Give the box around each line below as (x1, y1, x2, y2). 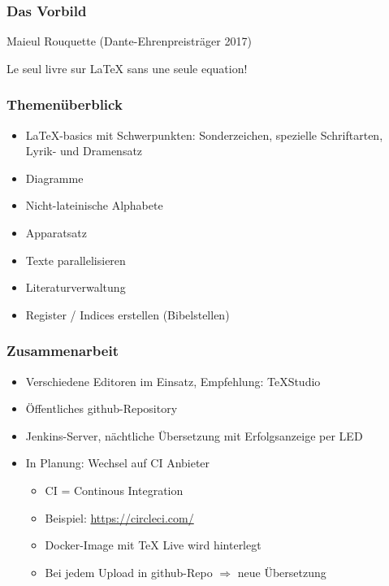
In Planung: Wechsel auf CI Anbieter (25, 454, 210, 471)
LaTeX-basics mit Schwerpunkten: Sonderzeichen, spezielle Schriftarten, (25, 126, 383, 143)
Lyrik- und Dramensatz (25, 142, 143, 159)
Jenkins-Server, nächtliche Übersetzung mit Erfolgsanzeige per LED (25, 427, 363, 444)
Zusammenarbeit (6, 341, 119, 361)
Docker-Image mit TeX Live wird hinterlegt (45, 536, 261, 553)
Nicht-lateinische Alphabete (25, 197, 163, 214)
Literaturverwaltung (25, 279, 126, 296)
